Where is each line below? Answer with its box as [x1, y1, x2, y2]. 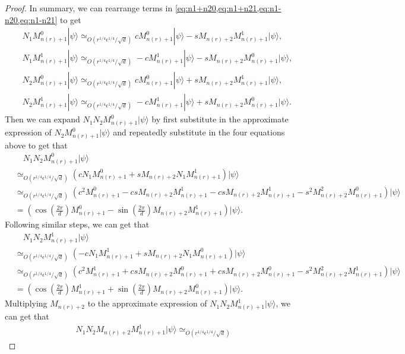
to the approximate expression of [87, 297, 207, 309]
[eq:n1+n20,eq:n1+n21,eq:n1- [175, 2, 281, 14]
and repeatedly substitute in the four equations [113, 126, 285, 138]
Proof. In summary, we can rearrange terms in [5, 2, 173, 14]
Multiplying [5, 297, 48, 309]
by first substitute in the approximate [151, 113, 289, 125]
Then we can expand [5, 113, 80, 125]
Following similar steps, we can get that [5, 218, 150, 230]
